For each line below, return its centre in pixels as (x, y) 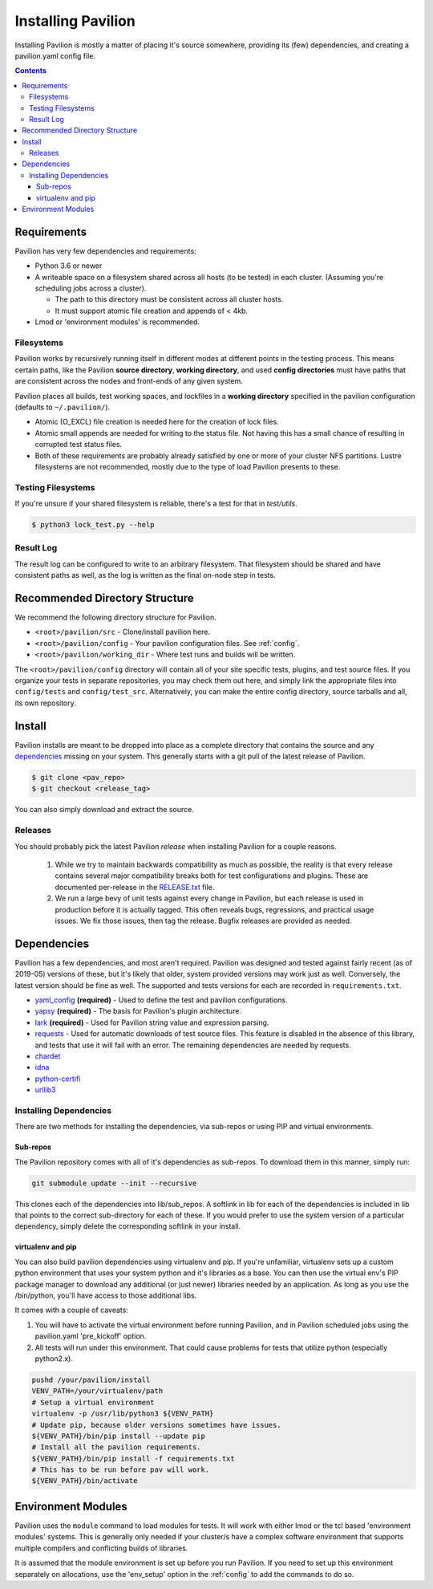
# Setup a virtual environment (93, 1402)
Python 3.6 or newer (69, 266)
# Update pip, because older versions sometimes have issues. (156, 1425)
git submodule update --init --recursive (114, 1183)
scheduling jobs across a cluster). (91, 288)
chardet (48, 1056)
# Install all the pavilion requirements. (116, 1447)
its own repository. (45, 703)
